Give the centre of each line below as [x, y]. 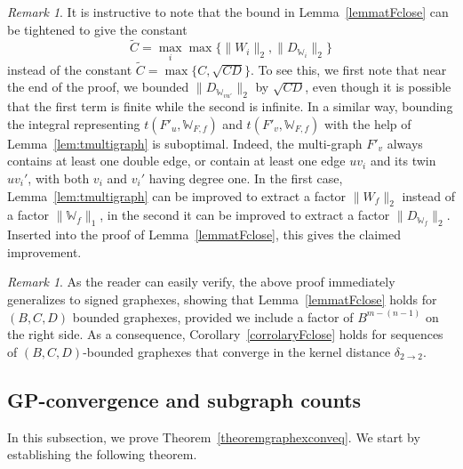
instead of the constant [70, 69]
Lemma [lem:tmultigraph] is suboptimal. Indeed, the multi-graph [185, 143]
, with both [59, 178]
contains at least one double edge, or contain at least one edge [176, 161]
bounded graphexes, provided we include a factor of [213, 316]
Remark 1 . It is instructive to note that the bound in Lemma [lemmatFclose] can [228, 12]
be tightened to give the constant [97, 29]
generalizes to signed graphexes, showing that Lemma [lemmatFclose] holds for [222, 299]
